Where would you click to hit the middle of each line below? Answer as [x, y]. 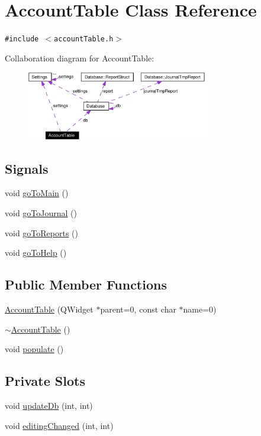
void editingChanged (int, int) [59, 425]
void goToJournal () [41, 213]
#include [22, 39]
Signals [27, 168]
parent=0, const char [138, 309]
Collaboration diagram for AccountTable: [80, 58]
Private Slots [45, 381]
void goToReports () [41, 232]
